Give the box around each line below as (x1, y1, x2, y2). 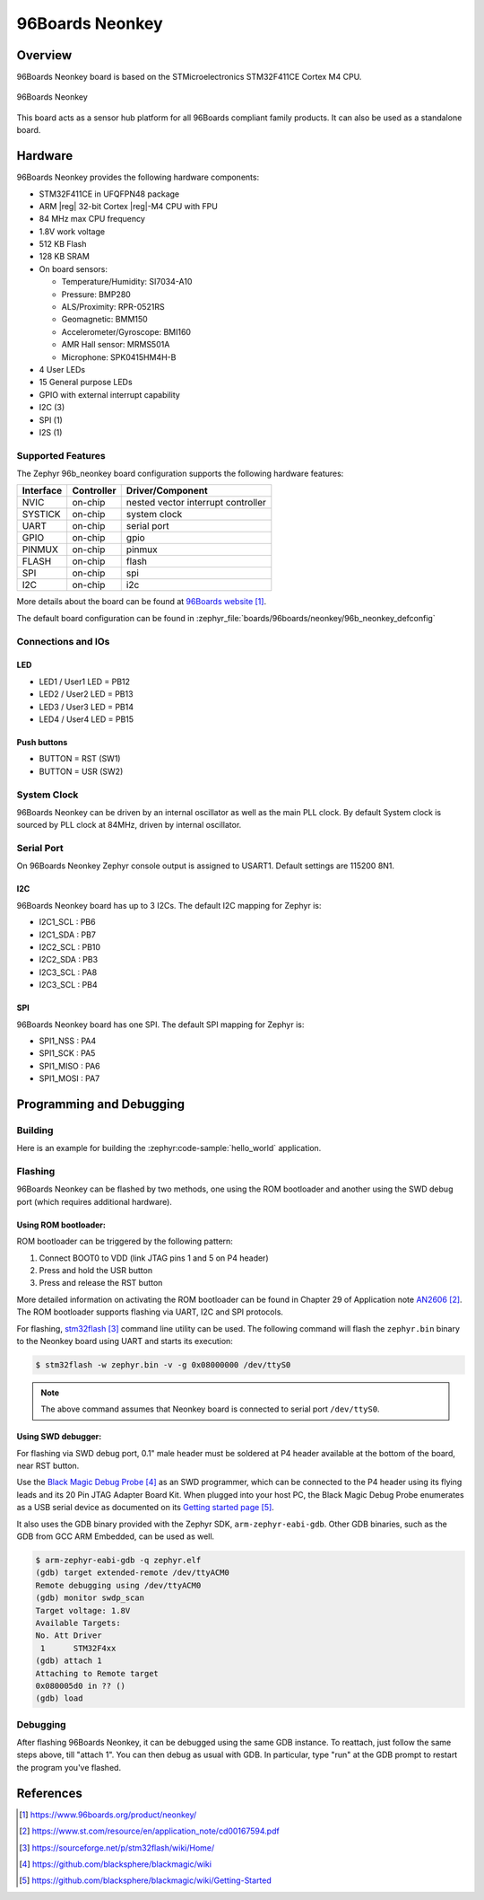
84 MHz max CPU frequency (39, 214, 145, 224)
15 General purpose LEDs (39, 377, 134, 388)
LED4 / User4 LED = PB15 (39, 714, 134, 725)
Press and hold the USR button (39, 1265, 152, 1275)
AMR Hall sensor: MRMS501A (61, 339, 170, 350)
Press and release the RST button (39, 1278, 163, 1289)
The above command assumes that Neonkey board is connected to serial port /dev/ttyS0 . (40, 1403, 380, 1414)
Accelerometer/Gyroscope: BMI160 (61, 326, 192, 337)
